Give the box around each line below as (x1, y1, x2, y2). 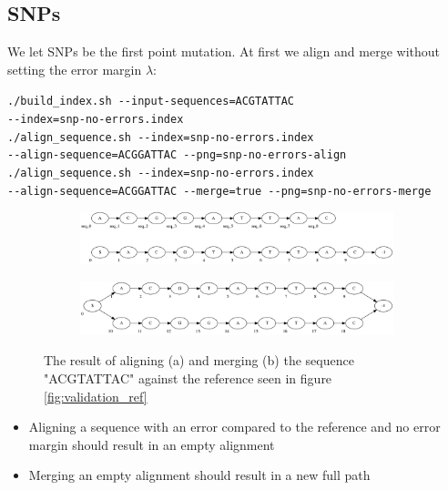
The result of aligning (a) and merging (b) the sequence (44, 351, 354, 370)
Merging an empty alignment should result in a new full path (28, 465, 371, 485)
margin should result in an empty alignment (28, 434, 275, 454)
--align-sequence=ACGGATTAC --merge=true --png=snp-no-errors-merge (7, 184, 432, 198)
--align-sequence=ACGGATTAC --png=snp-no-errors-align (7, 148, 347, 162)
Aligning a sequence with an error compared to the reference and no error (28, 417, 441, 436)
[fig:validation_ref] (44, 386, 148, 405)
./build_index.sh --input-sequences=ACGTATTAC (7, 95, 294, 108)
